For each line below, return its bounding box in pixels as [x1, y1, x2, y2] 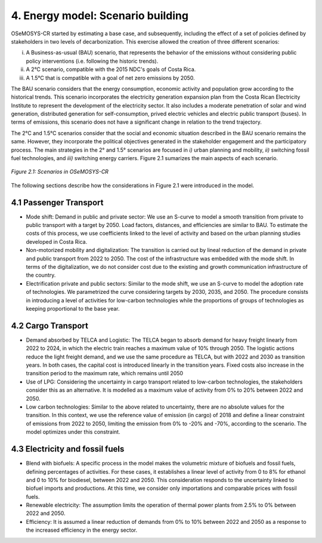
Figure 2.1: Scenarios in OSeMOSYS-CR [11, 168, 109, 176]
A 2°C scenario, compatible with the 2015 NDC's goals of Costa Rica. [26, 66, 196, 73]
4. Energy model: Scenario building [11, 9, 189, 22]
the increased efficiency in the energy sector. [26, 526, 137, 534]
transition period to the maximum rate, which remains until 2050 [26, 370, 184, 377]
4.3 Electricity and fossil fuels [11, 444, 125, 454]
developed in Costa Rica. [26, 238, 88, 245]
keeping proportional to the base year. [26, 305, 120, 312]
